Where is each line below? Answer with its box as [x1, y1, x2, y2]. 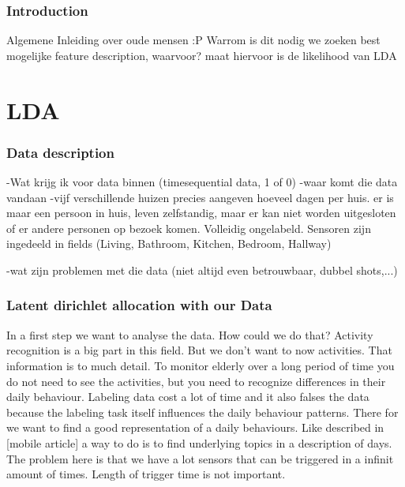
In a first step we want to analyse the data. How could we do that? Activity [6, 326, 373, 343]
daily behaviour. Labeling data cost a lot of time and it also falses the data [6, 388, 369, 405]
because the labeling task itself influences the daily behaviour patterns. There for [6, 403, 399, 420]
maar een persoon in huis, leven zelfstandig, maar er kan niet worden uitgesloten [6, 204, 396, 221]
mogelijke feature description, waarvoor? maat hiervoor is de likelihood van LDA [6, 47, 397, 63]
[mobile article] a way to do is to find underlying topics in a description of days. [6, 434, 392, 451]
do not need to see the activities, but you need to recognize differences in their [6, 373, 386, 389]
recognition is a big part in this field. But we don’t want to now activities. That [6, 342, 392, 358]
